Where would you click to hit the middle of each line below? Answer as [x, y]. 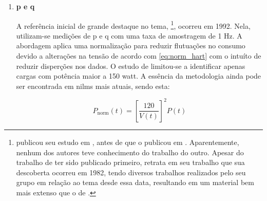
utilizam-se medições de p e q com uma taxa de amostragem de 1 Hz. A [129, 35]
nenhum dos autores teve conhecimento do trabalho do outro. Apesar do [130, 152]
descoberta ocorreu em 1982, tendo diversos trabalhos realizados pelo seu [131, 172]
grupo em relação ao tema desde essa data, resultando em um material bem [135, 182]
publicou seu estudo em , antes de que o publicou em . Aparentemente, [128, 142]
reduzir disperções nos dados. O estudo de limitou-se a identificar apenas [131, 66]
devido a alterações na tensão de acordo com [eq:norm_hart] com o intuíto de [139, 56]
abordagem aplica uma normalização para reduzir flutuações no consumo [131, 45]
